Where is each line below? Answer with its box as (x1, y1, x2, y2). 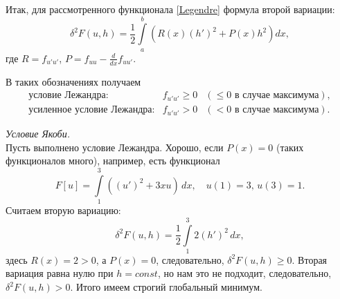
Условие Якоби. (6, 126, 70, 141)
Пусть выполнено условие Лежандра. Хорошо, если (6, 139, 224, 154)
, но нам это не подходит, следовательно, (157, 266, 332, 280)
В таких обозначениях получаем (6, 74, 141, 88)
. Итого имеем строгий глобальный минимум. (70, 280, 262, 294)
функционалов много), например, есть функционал (6, 153, 220, 168)
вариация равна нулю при (6, 266, 114, 280)
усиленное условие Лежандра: (28, 105, 155, 115)
